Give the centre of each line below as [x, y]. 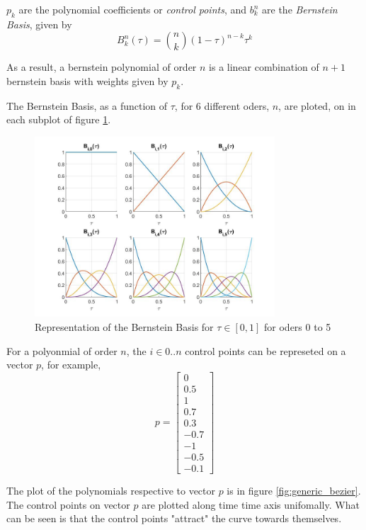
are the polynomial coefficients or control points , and [133, 9]
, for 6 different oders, [222, 105]
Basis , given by [39, 24]
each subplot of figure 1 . [59, 119]
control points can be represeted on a [265, 350]
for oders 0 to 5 [298, 326]
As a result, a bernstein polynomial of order [102, 67]
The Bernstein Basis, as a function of [87, 105]
